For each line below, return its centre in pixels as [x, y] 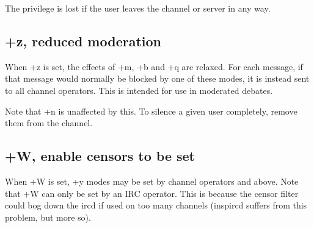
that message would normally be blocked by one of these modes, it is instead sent [157, 78]
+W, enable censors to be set [100, 156]
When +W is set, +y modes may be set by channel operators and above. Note [152, 181]
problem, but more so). [48, 217]
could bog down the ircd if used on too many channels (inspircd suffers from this [156, 205]
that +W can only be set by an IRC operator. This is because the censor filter [152, 193]
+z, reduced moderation [83, 41]
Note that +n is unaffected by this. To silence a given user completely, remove [151, 111]
